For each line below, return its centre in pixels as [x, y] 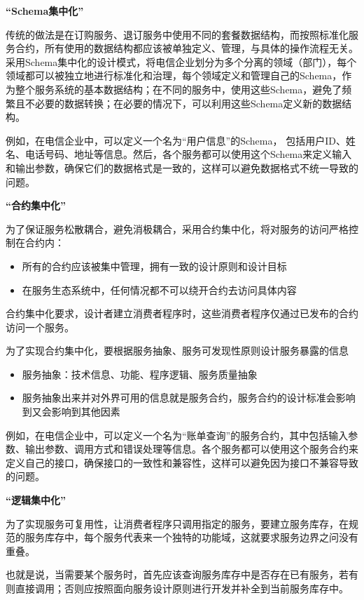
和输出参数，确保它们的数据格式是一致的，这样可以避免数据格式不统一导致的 [182, 167]
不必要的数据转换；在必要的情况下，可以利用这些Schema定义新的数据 [183, 103]
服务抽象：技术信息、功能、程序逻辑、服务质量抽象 [140, 374]
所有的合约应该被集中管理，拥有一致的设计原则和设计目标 [154, 266]
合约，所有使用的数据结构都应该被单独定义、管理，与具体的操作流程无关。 [187, 48]
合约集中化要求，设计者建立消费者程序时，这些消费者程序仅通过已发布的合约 [182, 313]
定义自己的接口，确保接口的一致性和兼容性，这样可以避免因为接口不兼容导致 [182, 462]
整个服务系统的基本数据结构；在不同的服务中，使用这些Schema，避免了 [178, 89]
